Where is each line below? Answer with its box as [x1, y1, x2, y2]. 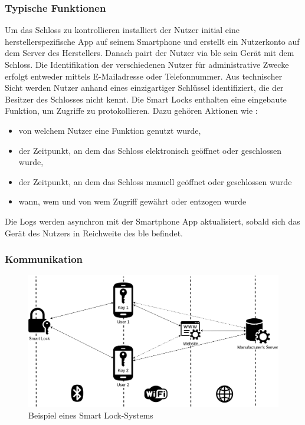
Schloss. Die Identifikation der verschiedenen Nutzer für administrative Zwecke [5, 58, 289, 70]
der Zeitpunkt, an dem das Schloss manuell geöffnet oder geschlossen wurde [18, 175, 292, 187]
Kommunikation [5, 252, 83, 266]
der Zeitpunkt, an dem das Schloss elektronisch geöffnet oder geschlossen [18, 144, 281, 156]
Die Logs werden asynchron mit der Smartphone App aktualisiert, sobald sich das [5, 215, 300, 227]
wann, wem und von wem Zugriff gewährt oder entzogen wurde [18, 195, 247, 207]
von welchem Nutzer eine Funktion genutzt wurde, [18, 124, 201, 136]
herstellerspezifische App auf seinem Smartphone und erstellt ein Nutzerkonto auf [5, 35, 300, 47]
